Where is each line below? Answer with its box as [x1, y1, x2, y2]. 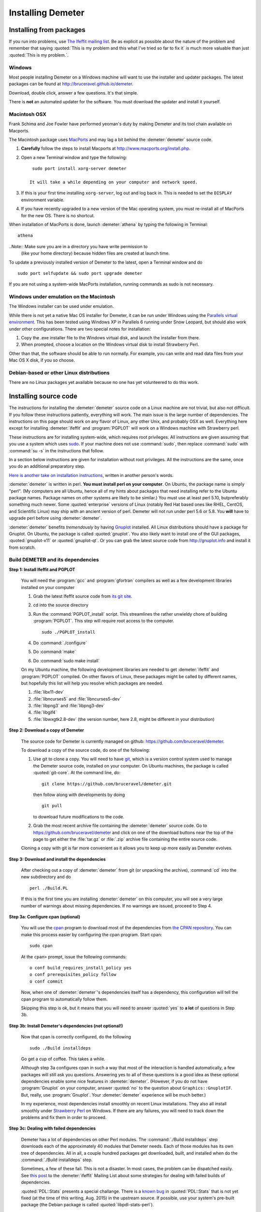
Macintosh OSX [9, 111, 47, 117]
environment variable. [21, 197, 65, 203]
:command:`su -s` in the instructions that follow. [9, 447, 104, 453]
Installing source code [9, 392, 77, 400]
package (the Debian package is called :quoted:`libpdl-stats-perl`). [21, 1202, 154, 1208]
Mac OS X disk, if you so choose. [9, 357, 75, 363]
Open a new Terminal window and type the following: [21, 154, 127, 160]
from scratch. [9, 544, 36, 550]
